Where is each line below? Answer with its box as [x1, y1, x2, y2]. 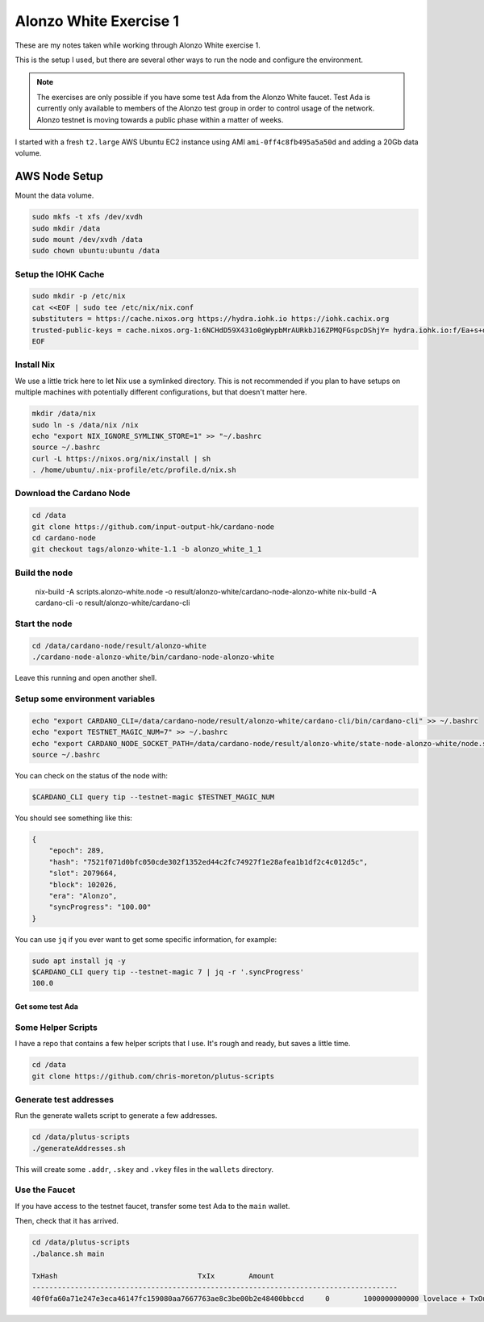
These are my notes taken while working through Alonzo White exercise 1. [15, 40, 261, 50]
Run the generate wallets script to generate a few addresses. [15, 1111, 218, 1120]
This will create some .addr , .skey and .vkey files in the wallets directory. [15, 1164, 274, 1174]
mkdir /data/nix [31, 409, 97, 419]
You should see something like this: [15, 813, 133, 823]
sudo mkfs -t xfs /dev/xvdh [31, 212, 143, 222]
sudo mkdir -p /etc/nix [31, 291, 127, 301]
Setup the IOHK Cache [15, 269, 105, 280]
